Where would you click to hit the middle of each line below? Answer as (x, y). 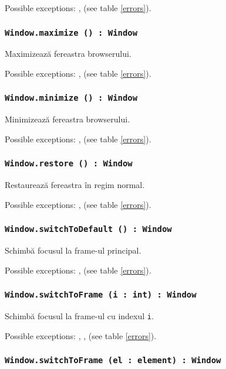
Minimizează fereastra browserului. (68, 119)
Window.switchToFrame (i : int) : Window (101, 295)
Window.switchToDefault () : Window (88, 229)
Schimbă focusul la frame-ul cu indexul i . (79, 316)
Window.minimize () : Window (71, 98)
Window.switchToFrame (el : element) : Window (113, 361)
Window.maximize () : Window (71, 33)
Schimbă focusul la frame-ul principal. (73, 250)
